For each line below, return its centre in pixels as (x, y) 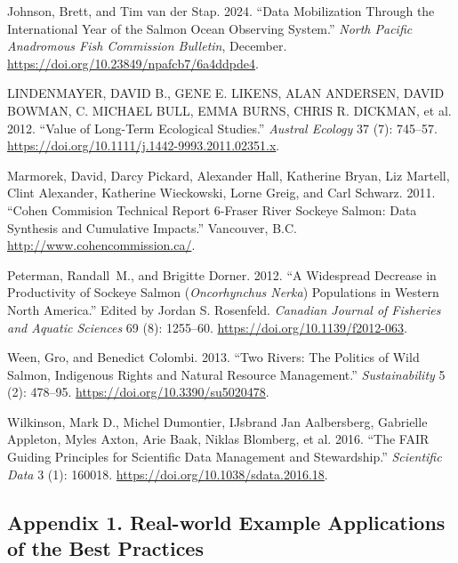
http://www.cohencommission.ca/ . (101, 245)
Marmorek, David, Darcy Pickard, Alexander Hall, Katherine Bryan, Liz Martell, (229, 175)
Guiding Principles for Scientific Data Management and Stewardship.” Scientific (225, 457)
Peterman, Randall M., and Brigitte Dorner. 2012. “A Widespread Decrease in (222, 274)
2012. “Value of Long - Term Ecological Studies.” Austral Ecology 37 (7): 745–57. (222, 128)
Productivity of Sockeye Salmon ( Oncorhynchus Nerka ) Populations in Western (223, 292)
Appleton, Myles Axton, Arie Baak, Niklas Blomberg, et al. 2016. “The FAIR (218, 439)
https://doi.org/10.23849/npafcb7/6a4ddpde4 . (133, 63)
